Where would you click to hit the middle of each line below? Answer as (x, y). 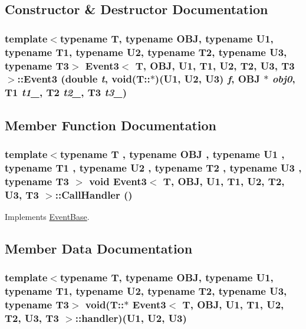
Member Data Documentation (99, 249)
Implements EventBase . (47, 217)
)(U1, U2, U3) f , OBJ (207, 79)
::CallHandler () (94, 194)
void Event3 (118, 181)
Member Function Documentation (111, 125)
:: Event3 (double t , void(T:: (84, 79)
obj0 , (284, 79)
